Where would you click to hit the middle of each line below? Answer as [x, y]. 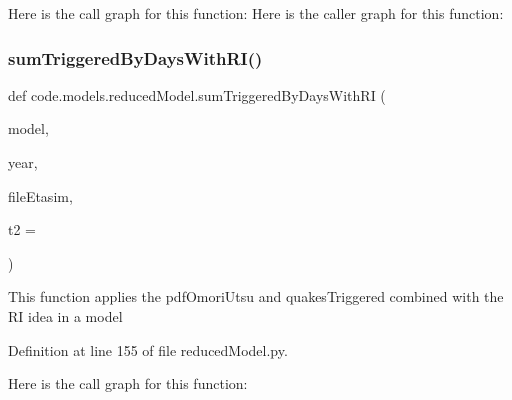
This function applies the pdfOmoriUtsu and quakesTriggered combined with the [256, 296]
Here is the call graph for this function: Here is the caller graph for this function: [256, 13]
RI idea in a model [65, 315]
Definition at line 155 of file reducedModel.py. [148, 349]
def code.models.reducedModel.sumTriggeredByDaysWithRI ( [197, 94]
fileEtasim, [40, 195]
